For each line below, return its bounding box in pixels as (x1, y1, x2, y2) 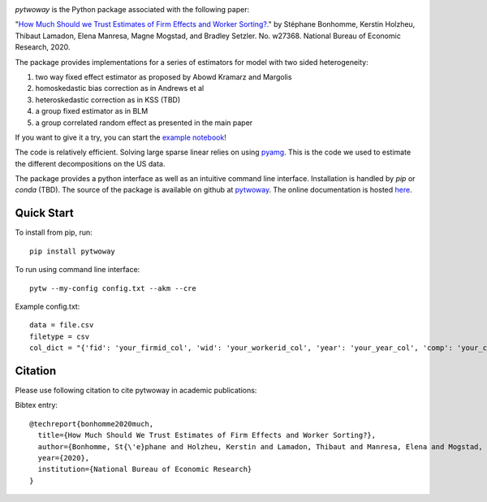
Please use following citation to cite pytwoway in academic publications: (15, 386, 257, 396)
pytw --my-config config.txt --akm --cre (29, 283, 196, 292)
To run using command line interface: (15, 265, 140, 275)
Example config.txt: (15, 301, 80, 311)
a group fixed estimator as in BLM (35, 106, 149, 116)
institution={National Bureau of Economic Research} (37, 465, 252, 474)
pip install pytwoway (29, 246, 115, 256)
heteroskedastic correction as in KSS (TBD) (35, 94, 181, 105)
